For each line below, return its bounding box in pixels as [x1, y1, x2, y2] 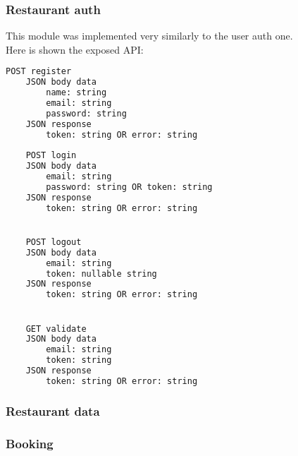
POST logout [25, 236, 82, 247]
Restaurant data [6, 402, 100, 419]
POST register [6, 66, 72, 77]
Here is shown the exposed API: [6, 42, 144, 56]
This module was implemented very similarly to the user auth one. [6, 28, 293, 43]
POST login [25, 150, 77, 161]
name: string [46, 88, 107, 98]
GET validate [25, 323, 87, 334]
